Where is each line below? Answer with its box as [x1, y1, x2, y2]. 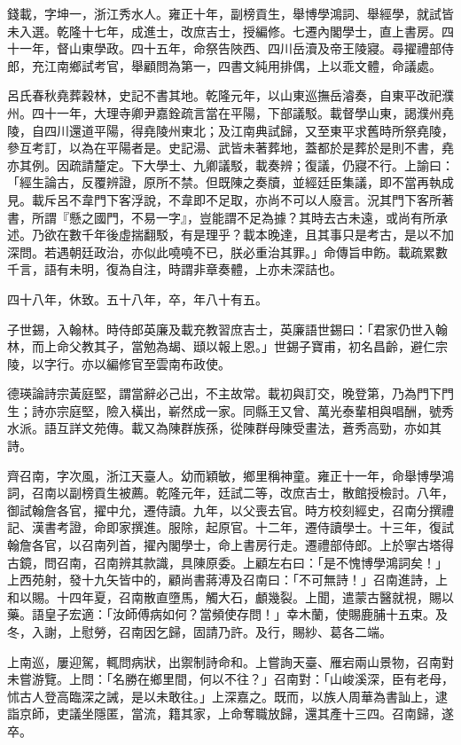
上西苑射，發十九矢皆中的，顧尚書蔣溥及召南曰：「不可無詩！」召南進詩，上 [7, 570, 448, 589]
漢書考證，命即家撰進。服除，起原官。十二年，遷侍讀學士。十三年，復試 [31, 518, 454, 537]
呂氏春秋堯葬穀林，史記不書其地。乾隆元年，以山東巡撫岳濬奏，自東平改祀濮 [7, 86, 454, 105]
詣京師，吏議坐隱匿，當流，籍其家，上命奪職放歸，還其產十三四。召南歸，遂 [7, 704, 454, 723]
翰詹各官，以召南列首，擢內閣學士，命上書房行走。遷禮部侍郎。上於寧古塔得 [7, 536, 454, 554]
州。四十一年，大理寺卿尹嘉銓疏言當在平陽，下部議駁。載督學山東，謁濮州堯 [7, 103, 454, 122]
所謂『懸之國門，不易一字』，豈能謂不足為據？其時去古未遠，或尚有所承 [31, 208, 448, 226]
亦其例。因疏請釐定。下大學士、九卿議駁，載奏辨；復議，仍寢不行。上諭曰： [7, 155, 454, 174]
